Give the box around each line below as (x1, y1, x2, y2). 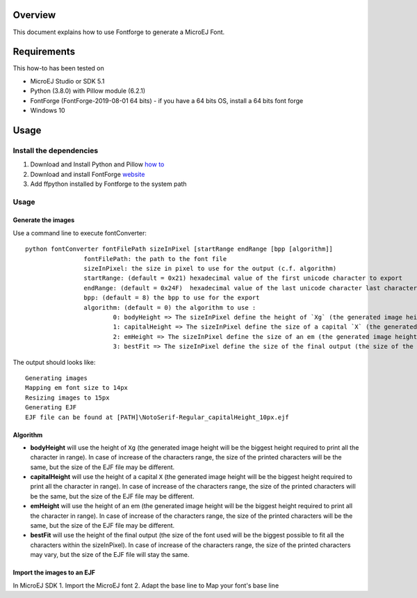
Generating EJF (25, 404, 77, 411)
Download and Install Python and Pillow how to (30, 160, 165, 168)
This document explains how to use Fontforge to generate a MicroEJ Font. (13, 28, 225, 36)
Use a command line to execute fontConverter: (13, 228, 147, 237)
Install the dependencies (13, 145, 99, 155)
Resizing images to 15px (25, 393, 110, 402)
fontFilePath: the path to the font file (83, 255, 227, 262)
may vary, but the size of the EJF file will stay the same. (30, 551, 190, 559)
